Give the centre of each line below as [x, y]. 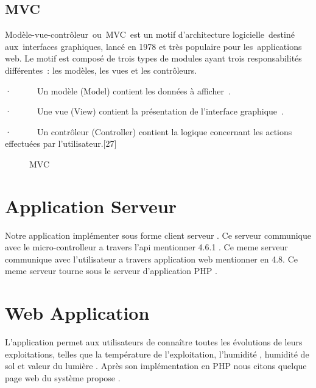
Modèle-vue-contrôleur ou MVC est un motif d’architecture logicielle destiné [150, 34]
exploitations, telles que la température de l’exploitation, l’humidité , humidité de [157, 354]
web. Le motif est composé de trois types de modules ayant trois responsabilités [153, 58]
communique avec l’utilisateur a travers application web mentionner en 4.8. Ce [151, 259]
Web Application [77, 313]
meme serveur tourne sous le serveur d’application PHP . [111, 271]
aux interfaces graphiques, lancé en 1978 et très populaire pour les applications [153, 46]
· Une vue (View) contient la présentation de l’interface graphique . [144, 111]
